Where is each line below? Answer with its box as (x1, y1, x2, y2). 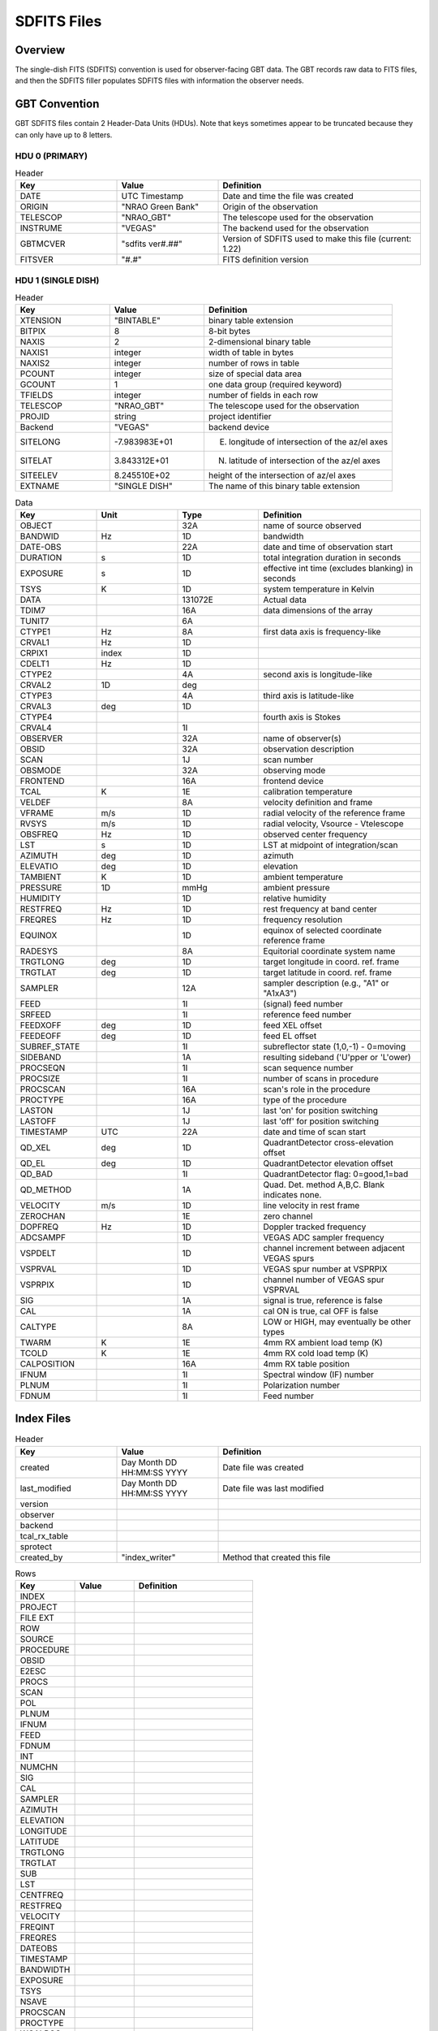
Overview (15, 43, 66, 57)
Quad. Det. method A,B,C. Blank (263, 1179, 385, 1190)
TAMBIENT (19, 871, 62, 882)
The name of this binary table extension (208, 480, 360, 492)
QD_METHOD (19, 1184, 72, 1195)
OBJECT (19, 520, 53, 531)
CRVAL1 (19, 636, 50, 647)
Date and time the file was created (222, 191, 354, 202)
